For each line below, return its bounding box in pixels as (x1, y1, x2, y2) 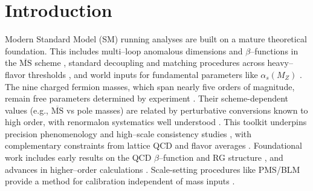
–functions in (250, 44, 298, 57)
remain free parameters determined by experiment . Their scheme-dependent (5, 92, 289, 105)
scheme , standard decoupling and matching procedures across (34, 56, 265, 69)
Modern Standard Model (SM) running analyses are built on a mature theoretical (5, 33, 307, 45)
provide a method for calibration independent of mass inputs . (5, 175, 235, 187)
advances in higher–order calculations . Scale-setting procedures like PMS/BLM (5, 163, 300, 175)
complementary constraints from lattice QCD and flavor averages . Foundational (5, 139, 302, 152)
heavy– (267, 56, 293, 69)
